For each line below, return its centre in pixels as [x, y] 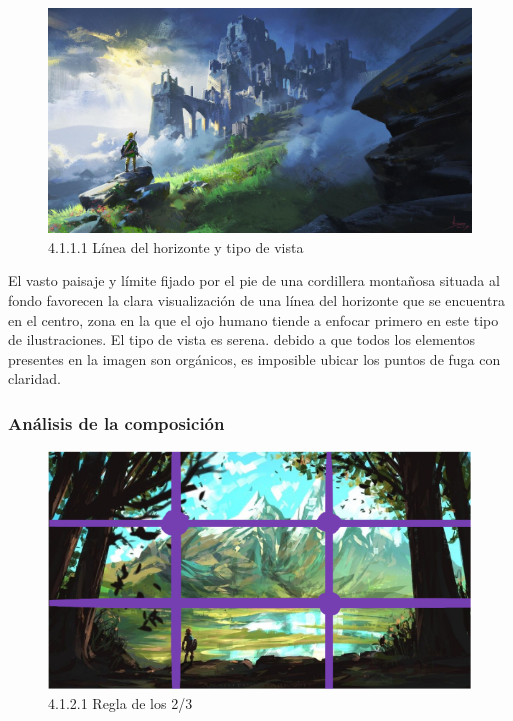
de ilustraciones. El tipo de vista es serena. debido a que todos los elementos [242, 339]
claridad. [34, 378]
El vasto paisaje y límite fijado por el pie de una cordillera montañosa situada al [254, 280]
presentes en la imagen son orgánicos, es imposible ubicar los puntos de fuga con [254, 358]
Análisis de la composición [116, 422]
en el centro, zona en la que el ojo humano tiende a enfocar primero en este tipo [253, 319]
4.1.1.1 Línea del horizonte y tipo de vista [176, 246]
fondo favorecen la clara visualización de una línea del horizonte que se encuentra [256, 299]
